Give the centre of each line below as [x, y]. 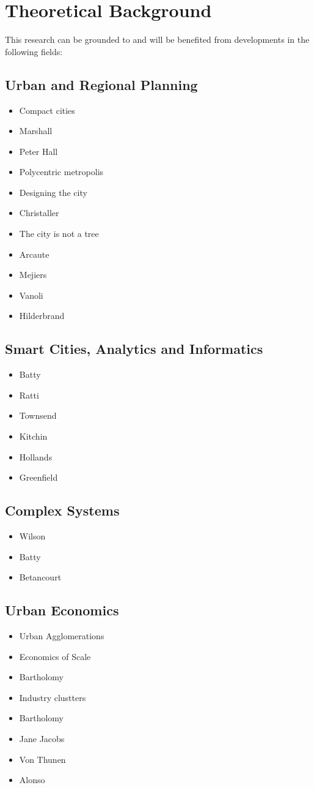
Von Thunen [42, 759]
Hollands [36, 456]
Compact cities [47, 110]
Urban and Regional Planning [101, 84]
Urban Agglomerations [62, 636]
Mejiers [33, 275]
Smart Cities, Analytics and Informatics [134, 349]
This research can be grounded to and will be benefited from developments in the [157, 39]
